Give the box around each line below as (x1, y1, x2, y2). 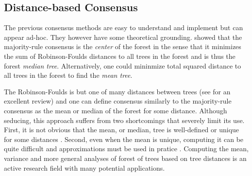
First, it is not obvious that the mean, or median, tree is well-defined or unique (4, 124, 239, 135)
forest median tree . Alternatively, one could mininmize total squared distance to (4, 60, 241, 70)
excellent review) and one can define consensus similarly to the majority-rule (4, 96, 232, 106)
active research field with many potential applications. (4, 162, 165, 173)
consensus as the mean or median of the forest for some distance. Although (4, 105, 227, 115)
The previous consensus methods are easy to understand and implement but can (4, 22, 243, 33)
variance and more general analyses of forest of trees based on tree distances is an (4, 153, 247, 163)
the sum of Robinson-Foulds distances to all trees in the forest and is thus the (4, 51, 235, 61)
